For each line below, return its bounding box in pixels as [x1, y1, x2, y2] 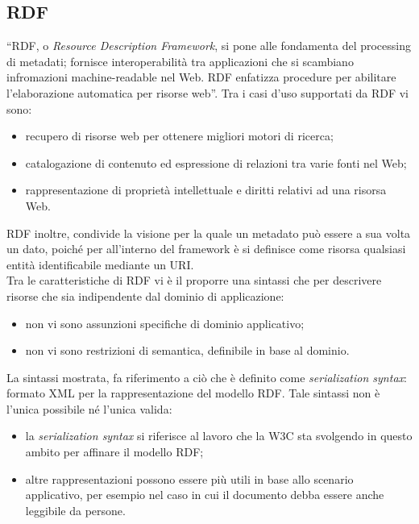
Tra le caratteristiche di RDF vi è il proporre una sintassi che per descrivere [6, 272, 382, 289]
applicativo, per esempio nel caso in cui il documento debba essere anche [25, 486, 384, 503]
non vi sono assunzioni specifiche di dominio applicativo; [25, 314, 305, 331]
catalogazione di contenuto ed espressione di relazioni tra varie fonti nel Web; [25, 154, 407, 171]
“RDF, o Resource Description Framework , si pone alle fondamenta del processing [6, 37, 412, 54]
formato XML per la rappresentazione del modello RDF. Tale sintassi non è [6, 385, 380, 401]
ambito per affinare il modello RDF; [25, 443, 204, 460]
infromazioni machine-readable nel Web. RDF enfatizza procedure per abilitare [6, 69, 396, 85]
